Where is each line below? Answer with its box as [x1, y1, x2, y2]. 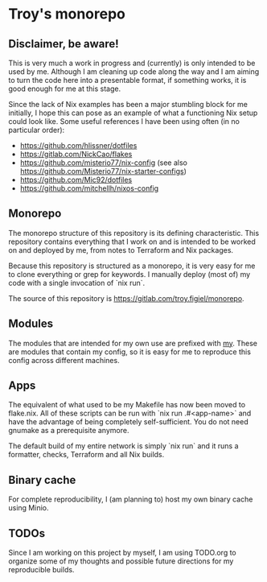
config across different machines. [8, 355, 120, 365]
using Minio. [8, 503, 49, 513]
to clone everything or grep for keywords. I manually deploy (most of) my [8, 269, 251, 279]
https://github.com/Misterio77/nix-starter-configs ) [19, 167, 187, 175]
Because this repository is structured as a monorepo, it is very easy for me [8, 261, 256, 270]
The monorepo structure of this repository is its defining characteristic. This [8, 228, 260, 237]
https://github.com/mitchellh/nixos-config [19, 184, 159, 193]
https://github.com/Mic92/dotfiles [19, 175, 133, 184]
